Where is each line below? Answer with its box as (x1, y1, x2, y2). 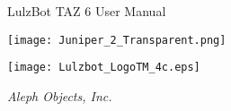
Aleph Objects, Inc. (7, 86, 112, 105)
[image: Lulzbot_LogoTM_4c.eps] (7, 61, 200, 74)
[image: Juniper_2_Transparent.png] (7, 33, 227, 47)
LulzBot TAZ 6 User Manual (7, 2, 166, 20)
